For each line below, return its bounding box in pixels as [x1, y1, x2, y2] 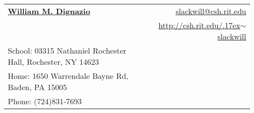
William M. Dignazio [8, 5, 90, 17]
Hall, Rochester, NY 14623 [8, 56, 99, 67]
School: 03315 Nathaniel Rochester [8, 45, 127, 56]
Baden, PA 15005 [8, 81, 67, 93]
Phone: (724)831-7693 [8, 95, 82, 107]
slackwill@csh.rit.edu [175, 5, 246, 17]
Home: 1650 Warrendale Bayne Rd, [8, 70, 128, 81]
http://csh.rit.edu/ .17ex [158, 19, 240, 31]
